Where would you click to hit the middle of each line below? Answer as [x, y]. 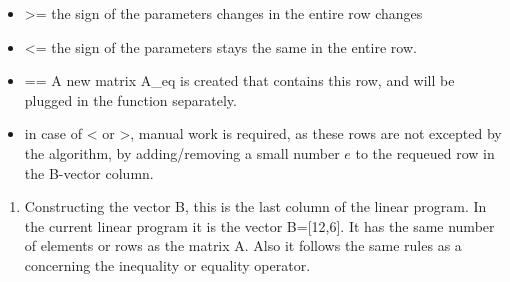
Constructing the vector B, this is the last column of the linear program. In [255, 206]
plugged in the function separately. [130, 99]
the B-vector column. [89, 172]
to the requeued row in [425, 152]
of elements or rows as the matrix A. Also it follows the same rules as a [243, 245]
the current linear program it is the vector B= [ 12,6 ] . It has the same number [259, 225]
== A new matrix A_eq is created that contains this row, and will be [239, 80]
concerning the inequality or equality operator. [167, 264]
